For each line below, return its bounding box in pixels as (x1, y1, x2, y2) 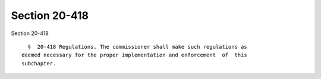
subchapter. (21, 60, 56, 67)
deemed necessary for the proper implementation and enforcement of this (21, 52, 247, 59)
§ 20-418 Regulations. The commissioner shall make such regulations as (27, 43, 247, 50)
